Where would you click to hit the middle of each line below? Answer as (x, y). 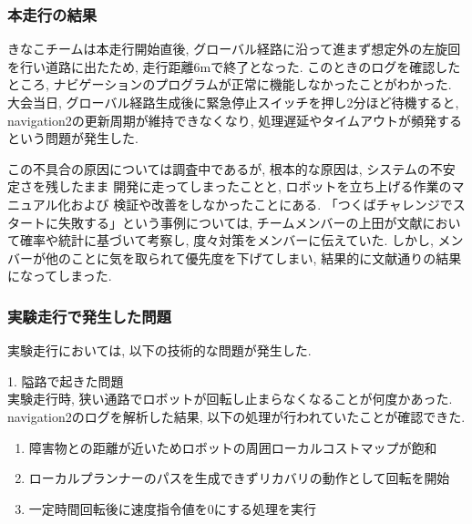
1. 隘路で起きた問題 (66, 380)
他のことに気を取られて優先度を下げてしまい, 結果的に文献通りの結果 (253, 257)
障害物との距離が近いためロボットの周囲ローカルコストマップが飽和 (233, 447)
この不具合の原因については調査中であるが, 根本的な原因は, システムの (219, 168)
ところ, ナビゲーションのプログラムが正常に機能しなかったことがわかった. (230, 84)
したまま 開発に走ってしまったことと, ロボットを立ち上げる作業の (255, 186)
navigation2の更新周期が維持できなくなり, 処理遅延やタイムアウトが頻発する (235, 120)
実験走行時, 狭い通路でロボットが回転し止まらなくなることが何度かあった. (230, 399)
